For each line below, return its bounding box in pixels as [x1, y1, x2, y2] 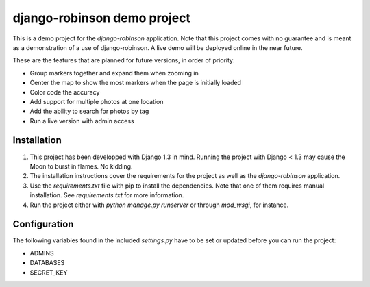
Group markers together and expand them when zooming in [29, 68, 199, 77]
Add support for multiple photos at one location [29, 97, 164, 105]
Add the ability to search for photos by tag [29, 107, 149, 116]
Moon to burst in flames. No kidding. [29, 162, 133, 171]
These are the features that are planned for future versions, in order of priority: [12, 56, 235, 64]
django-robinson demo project [12, 10, 191, 25]
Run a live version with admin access [29, 116, 134, 125]
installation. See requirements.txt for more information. [29, 191, 184, 199]
